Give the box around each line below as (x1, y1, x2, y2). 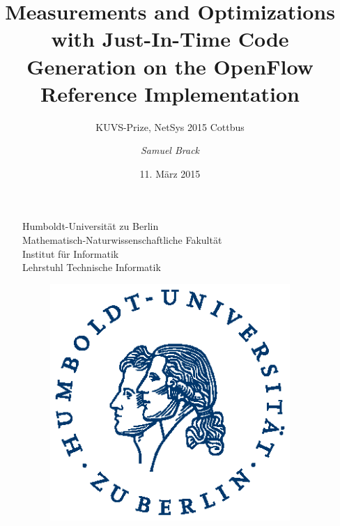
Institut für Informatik (22, 246, 119, 261)
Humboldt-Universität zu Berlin (22, 219, 159, 233)
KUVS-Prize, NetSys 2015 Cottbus (95, 119, 245, 134)
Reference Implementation (40, 79, 300, 107)
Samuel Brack (140, 143, 200, 157)
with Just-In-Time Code (51, 24, 289, 53)
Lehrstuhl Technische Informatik (22, 260, 161, 274)
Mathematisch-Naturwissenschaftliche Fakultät (22, 233, 222, 247)
